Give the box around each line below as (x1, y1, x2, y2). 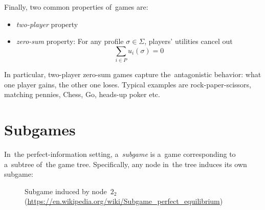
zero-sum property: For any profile (16, 36, 124, 46)
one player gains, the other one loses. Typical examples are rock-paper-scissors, (4, 79, 252, 89)
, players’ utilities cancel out (144, 36, 233, 46)
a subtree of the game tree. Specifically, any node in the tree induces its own (4, 158, 247, 169)
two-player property (16, 18, 78, 29)
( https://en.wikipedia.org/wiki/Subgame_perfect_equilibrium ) (25, 196, 223, 206)
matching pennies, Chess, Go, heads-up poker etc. (4, 89, 160, 100)
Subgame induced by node (25, 185, 107, 196)
